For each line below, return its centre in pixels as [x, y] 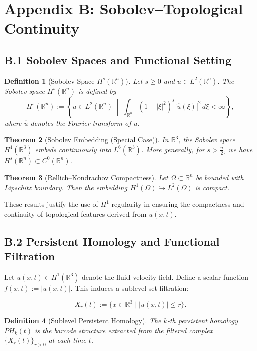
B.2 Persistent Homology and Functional [112, 241]
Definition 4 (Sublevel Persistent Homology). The [83, 321]
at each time [67, 340]
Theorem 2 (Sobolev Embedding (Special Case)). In [86, 139]
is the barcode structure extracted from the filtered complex [124, 330]
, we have [238, 149]
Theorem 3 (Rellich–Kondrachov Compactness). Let [86, 177]
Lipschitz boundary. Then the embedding [66, 187]
